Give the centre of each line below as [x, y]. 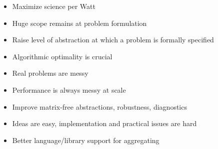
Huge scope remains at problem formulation [79, 23]
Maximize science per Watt [54, 6]
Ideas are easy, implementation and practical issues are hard [104, 123]
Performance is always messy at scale [69, 89]
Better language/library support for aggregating [86, 140]
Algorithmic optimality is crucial [62, 56]
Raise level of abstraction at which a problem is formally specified [113, 40]
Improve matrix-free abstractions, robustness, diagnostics [99, 106]
